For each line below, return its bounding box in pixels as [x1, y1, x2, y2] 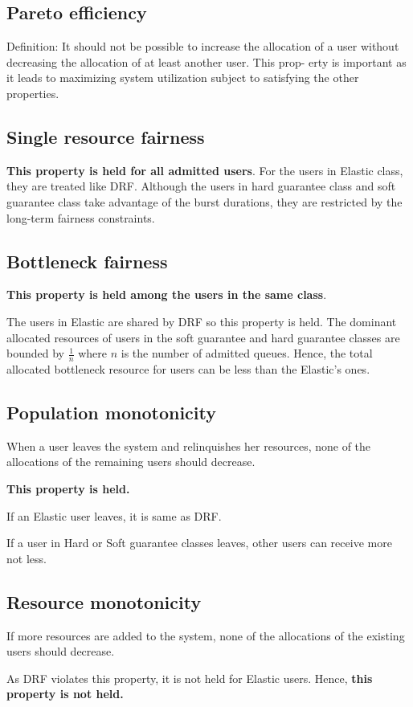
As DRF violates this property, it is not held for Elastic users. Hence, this [6, 669, 373, 686]
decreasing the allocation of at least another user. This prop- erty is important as [6, 53, 407, 70]
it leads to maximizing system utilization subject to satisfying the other [6, 69, 359, 86]
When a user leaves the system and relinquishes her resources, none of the [6, 437, 371, 454]
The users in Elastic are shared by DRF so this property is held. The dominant [6, 313, 397, 329]
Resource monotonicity [6, 589, 202, 614]
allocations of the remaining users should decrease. [6, 453, 256, 470]
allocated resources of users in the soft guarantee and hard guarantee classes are [6, 329, 400, 345]
